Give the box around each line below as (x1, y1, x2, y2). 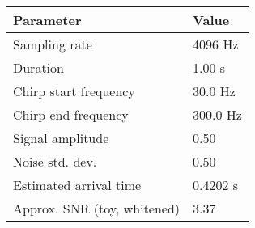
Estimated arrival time (13, 175, 142, 194)
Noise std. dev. (13, 152, 97, 171)
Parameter (13, 11, 82, 29)
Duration (13, 58, 64, 77)
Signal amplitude (13, 129, 109, 147)
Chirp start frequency (13, 82, 135, 100)
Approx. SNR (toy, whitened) (13, 199, 181, 217)
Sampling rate (13, 35, 92, 53)
